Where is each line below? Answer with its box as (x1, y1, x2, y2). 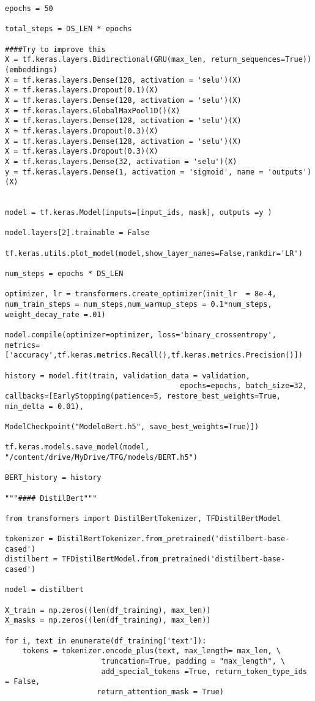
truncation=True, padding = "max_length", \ (101, 657, 286, 665)
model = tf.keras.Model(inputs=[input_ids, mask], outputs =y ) (5, 208, 272, 217)
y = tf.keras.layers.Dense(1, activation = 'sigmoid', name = (5, 167, 264, 176)
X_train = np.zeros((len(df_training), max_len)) (5, 605, 211, 615)
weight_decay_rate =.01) (5, 310, 106, 319)
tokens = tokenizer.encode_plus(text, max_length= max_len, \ (22, 647, 281, 656)
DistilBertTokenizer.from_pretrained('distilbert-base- (57, 534, 290, 544)
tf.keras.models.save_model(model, (5, 443, 150, 452)
